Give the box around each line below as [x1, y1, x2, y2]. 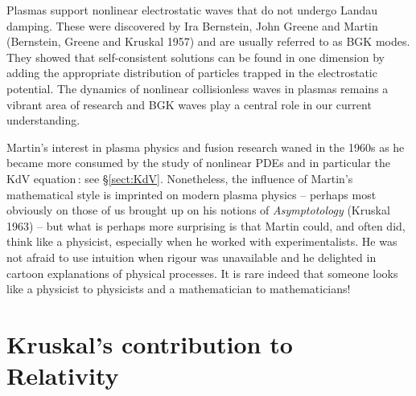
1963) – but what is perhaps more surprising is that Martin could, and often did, [6, 217, 406, 234]
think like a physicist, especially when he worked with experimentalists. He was [6, 233, 397, 250]
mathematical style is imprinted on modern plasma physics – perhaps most [6, 186, 377, 202]
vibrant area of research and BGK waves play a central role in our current [6, 96, 372, 112]
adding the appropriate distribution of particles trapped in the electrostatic [6, 64, 377, 81]
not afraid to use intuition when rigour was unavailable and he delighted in [6, 248, 377, 265]
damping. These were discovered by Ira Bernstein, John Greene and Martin [6, 17, 378, 34]
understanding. [6, 112, 80, 129]
